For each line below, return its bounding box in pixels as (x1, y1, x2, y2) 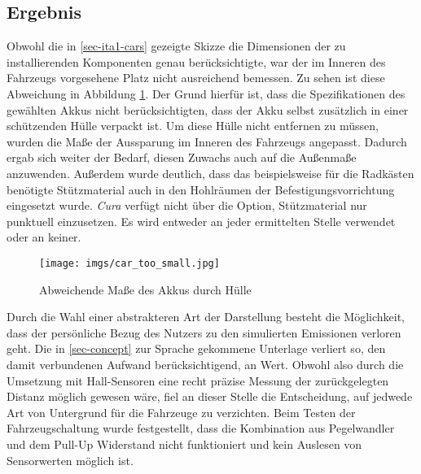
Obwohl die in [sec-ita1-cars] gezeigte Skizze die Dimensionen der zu (7, 37, 346, 54)
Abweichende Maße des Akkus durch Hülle (39, 280, 252, 298)
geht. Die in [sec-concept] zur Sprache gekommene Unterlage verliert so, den (7, 340, 386, 357)
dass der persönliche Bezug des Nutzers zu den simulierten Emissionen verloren (7, 324, 401, 341)
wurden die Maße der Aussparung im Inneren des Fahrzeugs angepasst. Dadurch (7, 133, 407, 150)
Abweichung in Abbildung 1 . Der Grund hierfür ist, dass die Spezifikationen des (7, 85, 406, 102)
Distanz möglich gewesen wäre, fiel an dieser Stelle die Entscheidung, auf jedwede (7, 388, 413, 405)
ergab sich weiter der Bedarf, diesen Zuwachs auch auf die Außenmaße (7, 149, 357, 166)
